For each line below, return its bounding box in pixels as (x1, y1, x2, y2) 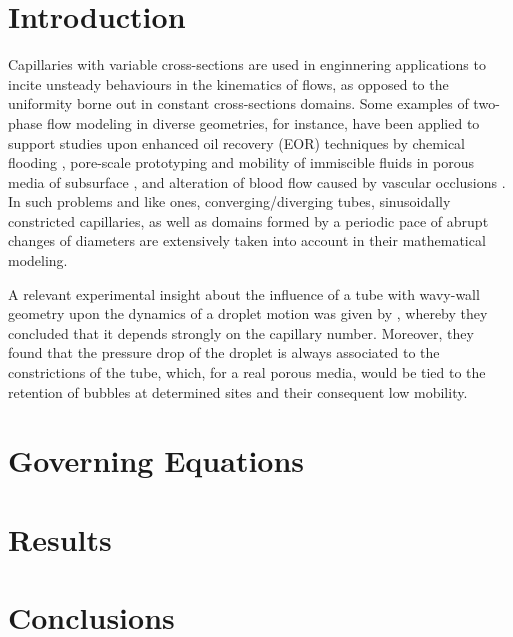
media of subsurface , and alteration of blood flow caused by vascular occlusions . (8, 171, 506, 192)
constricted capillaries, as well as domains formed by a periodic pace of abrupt (8, 210, 489, 231)
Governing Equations (8, 440, 305, 481)
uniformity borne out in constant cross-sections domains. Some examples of (8, 93, 469, 114)
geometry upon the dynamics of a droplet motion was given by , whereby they (8, 303, 488, 324)
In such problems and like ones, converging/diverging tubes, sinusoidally (8, 191, 451, 212)
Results (8, 518, 112, 559)
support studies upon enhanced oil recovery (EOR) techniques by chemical (8, 132, 465, 153)
